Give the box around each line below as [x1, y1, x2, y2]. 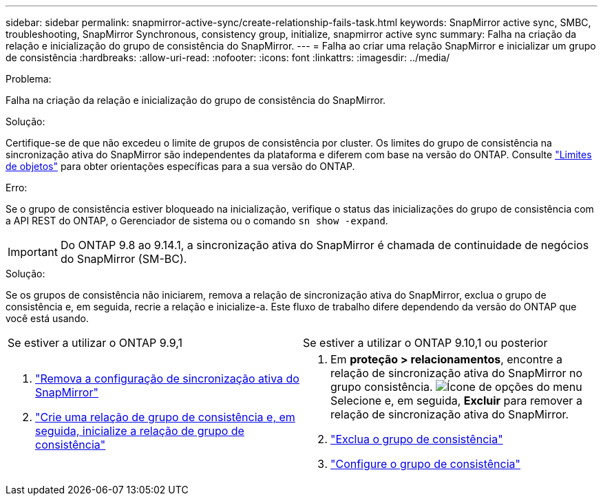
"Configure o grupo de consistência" [330, 457, 521, 471]
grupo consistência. [330, 380, 433, 394]
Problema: [6, 73, 52, 85]
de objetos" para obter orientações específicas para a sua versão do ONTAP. [6, 160, 355, 172]
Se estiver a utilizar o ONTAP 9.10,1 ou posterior [303, 336, 548, 350]
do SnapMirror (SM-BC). [60, 252, 187, 266]
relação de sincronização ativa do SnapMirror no [330, 366, 583, 380]
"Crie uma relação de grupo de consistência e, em [35, 410, 295, 424]
